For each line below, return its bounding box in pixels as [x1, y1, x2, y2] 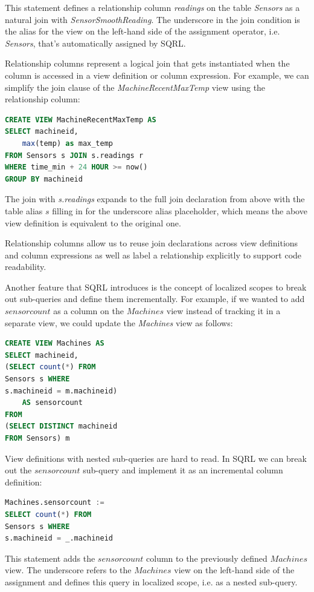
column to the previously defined [146, 551, 268, 564]
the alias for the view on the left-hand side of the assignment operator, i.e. [5, 25, 280, 38]
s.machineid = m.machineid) [5, 386, 118, 395]
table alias [5, 204, 43, 217]
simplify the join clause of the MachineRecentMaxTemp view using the [5, 81, 266, 93]
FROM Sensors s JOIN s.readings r [5, 151, 144, 160]
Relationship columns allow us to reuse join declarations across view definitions [5, 237, 298, 249]
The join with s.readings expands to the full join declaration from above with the [5, 192, 305, 205]
